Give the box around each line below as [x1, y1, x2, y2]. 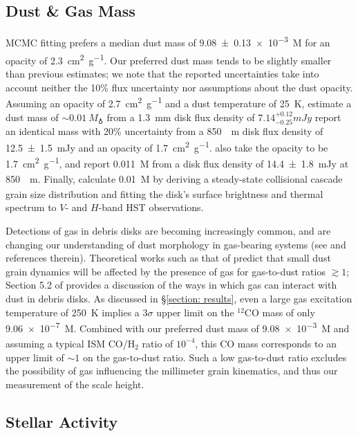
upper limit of [6, 349, 64, 364]
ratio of [142, 336, 173, 350]
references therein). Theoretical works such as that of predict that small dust [6, 251, 331, 265]
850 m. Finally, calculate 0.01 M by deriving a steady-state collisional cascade [6, 171, 343, 185]
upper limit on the [156, 305, 234, 319]
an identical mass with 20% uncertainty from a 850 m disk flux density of [6, 124, 323, 138]
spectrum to [6, 200, 57, 215]
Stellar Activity [6, 410, 118, 432]
